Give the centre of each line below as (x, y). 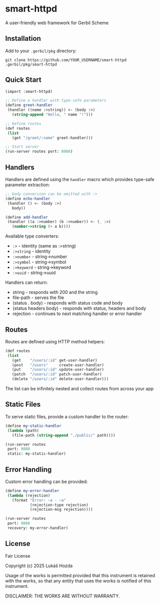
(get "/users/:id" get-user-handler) (55, 360)
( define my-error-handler (32, 491)
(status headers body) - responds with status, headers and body (79, 309)
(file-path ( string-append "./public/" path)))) (63, 435)
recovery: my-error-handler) (38, 528)
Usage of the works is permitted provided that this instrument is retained (80, 575)
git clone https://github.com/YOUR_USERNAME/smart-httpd (66, 60)
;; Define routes (23, 124)
